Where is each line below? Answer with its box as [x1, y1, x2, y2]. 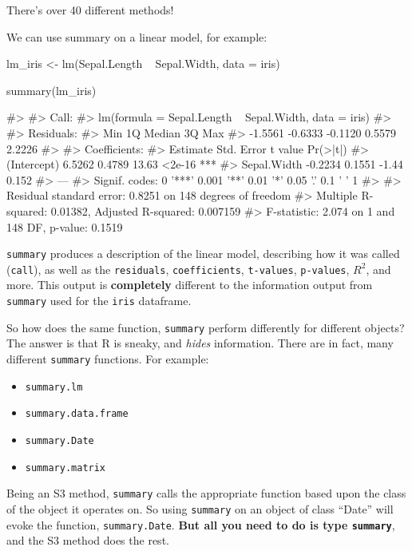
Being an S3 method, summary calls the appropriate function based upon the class [6, 485, 406, 501]
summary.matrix [25, 462, 106, 474]
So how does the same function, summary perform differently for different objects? [6, 319, 405, 335]
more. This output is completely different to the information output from [6, 276, 373, 293]
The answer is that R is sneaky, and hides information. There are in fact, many [6, 335, 394, 351]
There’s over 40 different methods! [6, 2, 174, 18]
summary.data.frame [25, 408, 129, 420]
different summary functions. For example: [6, 350, 209, 367]
